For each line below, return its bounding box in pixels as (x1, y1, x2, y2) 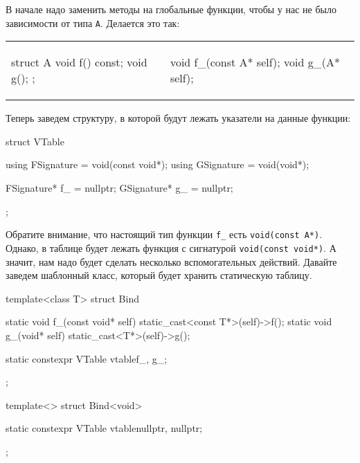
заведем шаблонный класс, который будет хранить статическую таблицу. (6, 268, 312, 282)
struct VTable (6, 134, 64, 148)
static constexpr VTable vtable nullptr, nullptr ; (6, 421, 203, 435)
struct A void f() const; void (11, 54, 147, 71)
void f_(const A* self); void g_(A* (170, 54, 340, 71)
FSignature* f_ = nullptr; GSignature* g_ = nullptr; (6, 181, 233, 195)
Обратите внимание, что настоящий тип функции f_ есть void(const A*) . (6, 227, 323, 242)
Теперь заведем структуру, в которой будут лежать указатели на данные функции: (6, 111, 351, 125)
